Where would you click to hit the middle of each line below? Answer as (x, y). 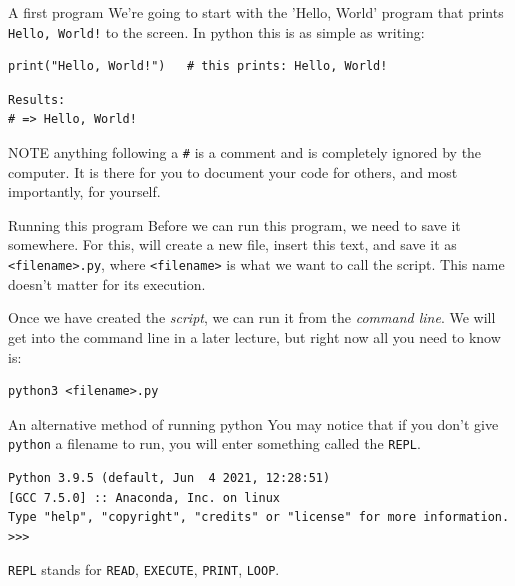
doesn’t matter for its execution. (107, 283)
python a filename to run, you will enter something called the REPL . (214, 443)
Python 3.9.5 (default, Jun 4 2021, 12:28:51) (169, 477)
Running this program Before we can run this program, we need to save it (234, 224)
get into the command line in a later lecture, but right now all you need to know (254, 336)
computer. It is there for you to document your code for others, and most (233, 171)
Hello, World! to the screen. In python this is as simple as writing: (216, 31)
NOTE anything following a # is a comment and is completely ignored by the (245, 152)
